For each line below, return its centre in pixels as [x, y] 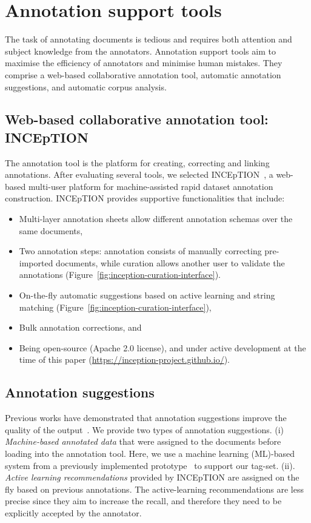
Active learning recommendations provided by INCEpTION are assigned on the [152, 477]
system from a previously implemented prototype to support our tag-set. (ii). [150, 465]
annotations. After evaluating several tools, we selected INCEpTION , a [139, 174]
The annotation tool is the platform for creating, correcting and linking [137, 162]
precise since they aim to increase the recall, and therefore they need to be [143, 501]
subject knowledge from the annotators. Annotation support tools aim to [140, 51]
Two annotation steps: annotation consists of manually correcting [140, 251]
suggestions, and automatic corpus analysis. [86, 86]
